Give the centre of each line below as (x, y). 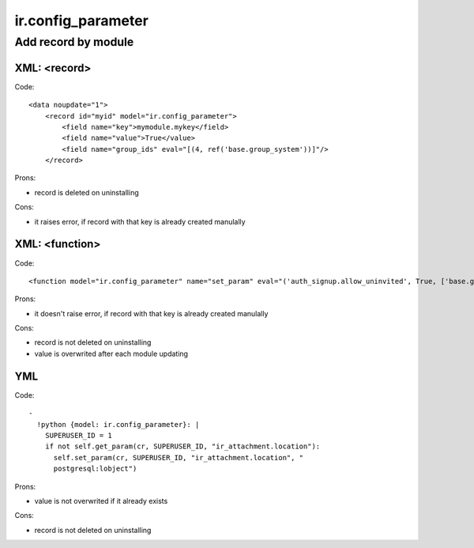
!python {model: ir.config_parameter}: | (118, 424)
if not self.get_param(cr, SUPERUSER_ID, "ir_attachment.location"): (182, 446)
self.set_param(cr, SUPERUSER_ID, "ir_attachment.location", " (179, 457)
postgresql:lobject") (95, 469)
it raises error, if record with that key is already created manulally (140, 221)
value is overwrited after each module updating (111, 353)
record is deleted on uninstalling (87, 192)
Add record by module (74, 42)
